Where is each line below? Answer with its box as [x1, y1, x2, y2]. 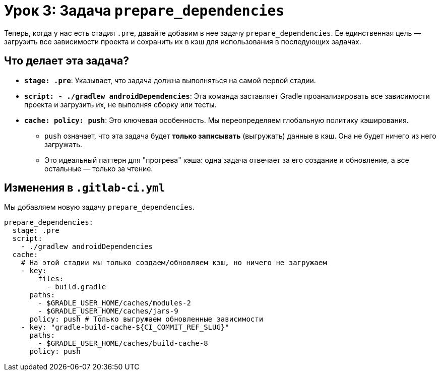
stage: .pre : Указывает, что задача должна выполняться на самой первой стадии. [24, 76, 316, 85]
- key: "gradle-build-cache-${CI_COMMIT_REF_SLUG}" [21, 323, 229, 332]
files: [38, 275, 64, 283]
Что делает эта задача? [4, 54, 129, 68]
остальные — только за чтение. [44, 164, 153, 173]
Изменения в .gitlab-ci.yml [4, 181, 165, 195]
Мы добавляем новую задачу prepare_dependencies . [4, 203, 195, 212]
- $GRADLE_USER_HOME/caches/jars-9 [38, 307, 178, 316]
